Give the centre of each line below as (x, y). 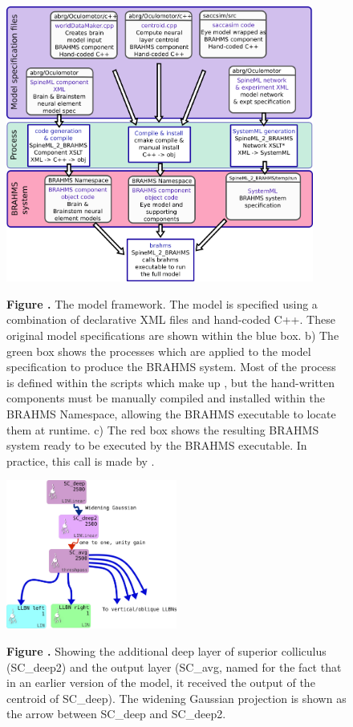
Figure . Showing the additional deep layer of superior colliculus (166, 650)
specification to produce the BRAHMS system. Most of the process (171, 367)
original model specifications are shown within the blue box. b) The (173, 335)
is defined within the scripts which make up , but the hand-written (171, 382)
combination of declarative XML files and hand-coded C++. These (171, 319)
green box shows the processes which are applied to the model (159, 351)
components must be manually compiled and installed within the (166, 398)
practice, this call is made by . (81, 460)
